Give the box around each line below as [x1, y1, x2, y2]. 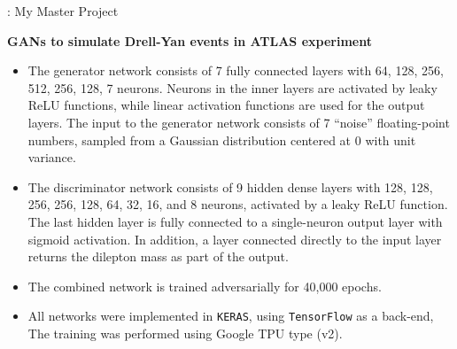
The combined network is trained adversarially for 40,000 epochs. [27, 276, 382, 295]
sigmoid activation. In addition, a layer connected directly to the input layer [27, 229, 442, 248]
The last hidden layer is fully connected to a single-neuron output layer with [27, 212, 443, 230]
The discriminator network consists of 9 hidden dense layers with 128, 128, [27, 177, 433, 196]
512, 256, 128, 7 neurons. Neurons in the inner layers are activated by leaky [27, 78, 438, 97]
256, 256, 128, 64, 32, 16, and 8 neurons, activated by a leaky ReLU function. [27, 195, 448, 213]
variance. [27, 148, 76, 167]
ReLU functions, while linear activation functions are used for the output [27, 96, 425, 114]
